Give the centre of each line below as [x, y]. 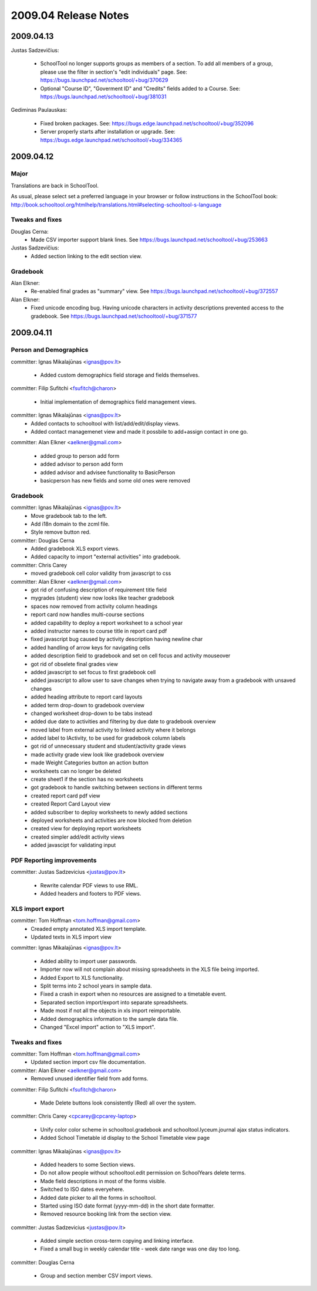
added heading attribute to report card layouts [87, 697]
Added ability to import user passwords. [89, 961]
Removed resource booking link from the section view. [106, 1214]
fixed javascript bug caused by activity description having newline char [117, 639]
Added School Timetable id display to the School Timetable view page [125, 1138]
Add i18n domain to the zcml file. [70, 524]
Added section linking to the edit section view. [86, 256]
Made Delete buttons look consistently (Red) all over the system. [118, 1103]
